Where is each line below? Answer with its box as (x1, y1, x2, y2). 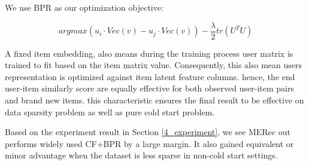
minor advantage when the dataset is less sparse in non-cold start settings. (5, 149, 278, 161)
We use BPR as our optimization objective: (5, 1, 163, 13)
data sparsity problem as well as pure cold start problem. (5, 105, 215, 118)
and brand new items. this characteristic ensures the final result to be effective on (5, 94, 304, 106)
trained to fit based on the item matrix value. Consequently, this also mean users (5, 59, 302, 71)
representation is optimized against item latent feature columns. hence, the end (5, 70, 295, 82)
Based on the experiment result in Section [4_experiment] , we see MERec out (5, 126, 290, 138)
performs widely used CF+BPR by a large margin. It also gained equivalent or (5, 137, 294, 149)
